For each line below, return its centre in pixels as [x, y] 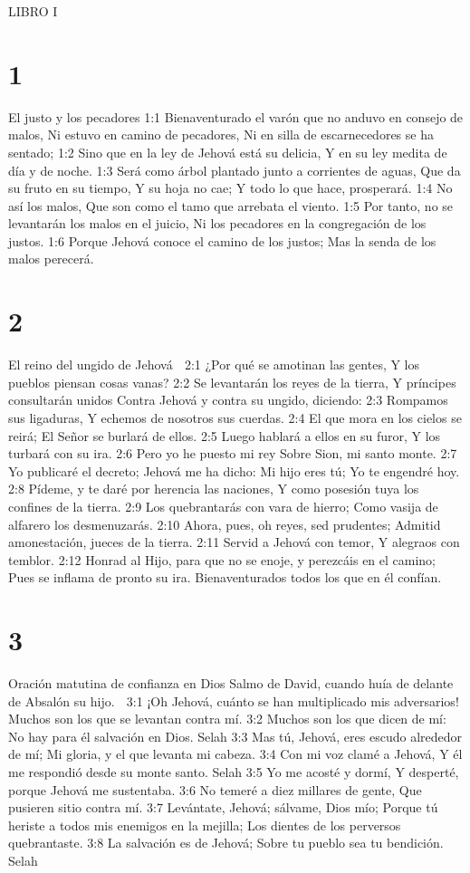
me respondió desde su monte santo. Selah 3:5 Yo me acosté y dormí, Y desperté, [234, 772]
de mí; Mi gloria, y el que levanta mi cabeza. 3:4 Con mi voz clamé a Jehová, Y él [235, 754]
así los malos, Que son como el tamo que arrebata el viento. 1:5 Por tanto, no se [231, 205]
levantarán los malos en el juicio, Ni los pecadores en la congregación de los [217, 223]
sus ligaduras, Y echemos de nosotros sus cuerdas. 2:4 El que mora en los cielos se [235, 417]
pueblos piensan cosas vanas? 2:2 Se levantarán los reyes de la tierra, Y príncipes [232, 382]
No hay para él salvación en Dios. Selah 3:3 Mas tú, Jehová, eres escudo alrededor [235, 736]
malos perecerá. [51, 259]
